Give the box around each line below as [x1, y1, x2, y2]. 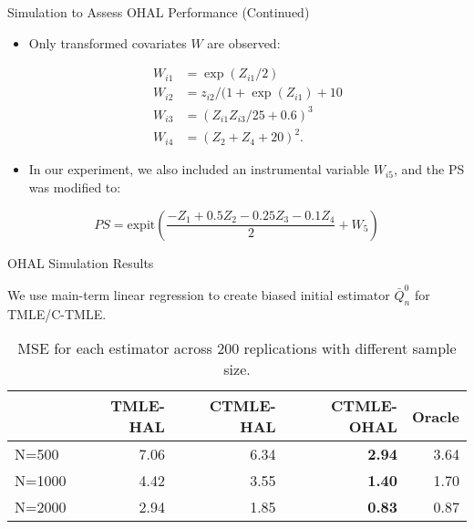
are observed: [207, 33, 281, 52]
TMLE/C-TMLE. [7, 304, 107, 323]
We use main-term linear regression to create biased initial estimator [7, 285, 390, 304]
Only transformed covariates [28, 33, 187, 52]
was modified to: [28, 177, 121, 196]
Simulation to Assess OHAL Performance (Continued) [7, 3, 310, 21]
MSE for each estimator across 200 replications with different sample [17, 337, 457, 359]
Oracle [411, 405, 459, 427]
